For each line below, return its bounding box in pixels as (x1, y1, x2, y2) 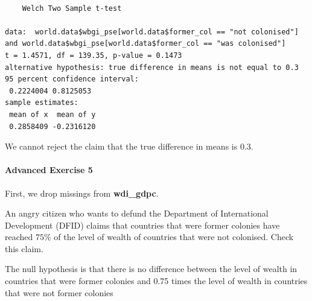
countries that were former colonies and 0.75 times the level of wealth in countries (5, 274, 308, 287)
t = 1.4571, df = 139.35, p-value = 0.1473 (5, 51, 182, 60)
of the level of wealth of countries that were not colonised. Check (54, 230, 294, 243)
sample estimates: (5, 98, 78, 107)
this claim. (5, 242, 43, 255)
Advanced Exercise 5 (5, 163, 93, 176)
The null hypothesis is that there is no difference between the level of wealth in (5, 262, 298, 275)
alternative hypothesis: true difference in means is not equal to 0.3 (5, 63, 299, 72)
